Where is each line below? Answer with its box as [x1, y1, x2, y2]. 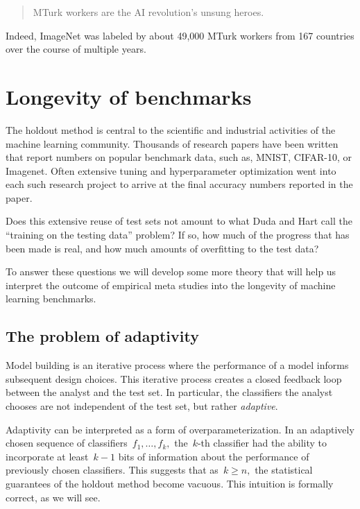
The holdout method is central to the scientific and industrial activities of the [6, 122, 336, 137]
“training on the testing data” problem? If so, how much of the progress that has [6, 227, 350, 242]
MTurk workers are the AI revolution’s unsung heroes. [33, 5, 264, 19]
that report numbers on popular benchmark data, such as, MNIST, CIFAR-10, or [6, 150, 352, 164]
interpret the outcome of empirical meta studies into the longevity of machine [6, 277, 336, 292]
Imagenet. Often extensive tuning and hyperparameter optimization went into [6, 163, 336, 178]
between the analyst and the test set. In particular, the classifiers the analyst [6, 385, 333, 399]
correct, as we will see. [6, 490, 101, 504]
